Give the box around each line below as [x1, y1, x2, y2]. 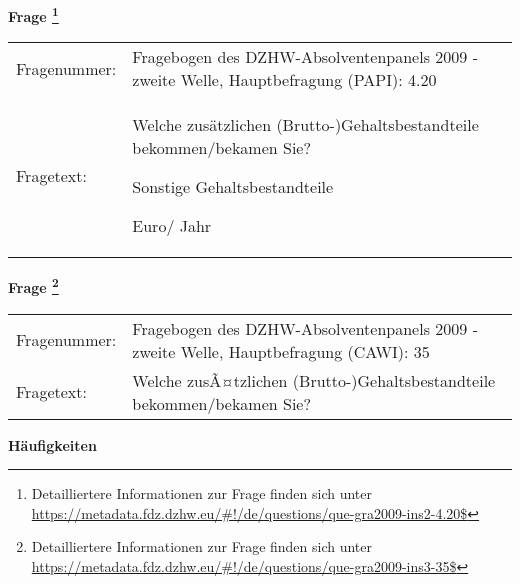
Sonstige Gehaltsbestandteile [132, 175, 334, 199]
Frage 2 [8, 274, 59, 297]
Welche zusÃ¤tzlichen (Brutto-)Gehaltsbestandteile [132, 368, 496, 392]
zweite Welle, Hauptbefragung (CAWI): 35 [132, 339, 430, 363]
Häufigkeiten [8, 434, 97, 455]
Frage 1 [8, 3, 59, 26]
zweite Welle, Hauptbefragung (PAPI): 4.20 [132, 68, 437, 92]
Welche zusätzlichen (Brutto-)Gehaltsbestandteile [132, 113, 479, 137]
